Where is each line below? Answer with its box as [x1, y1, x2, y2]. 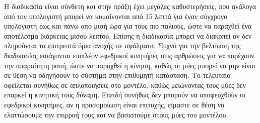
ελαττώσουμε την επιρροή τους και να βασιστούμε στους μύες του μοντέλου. [4, 109, 228, 119]
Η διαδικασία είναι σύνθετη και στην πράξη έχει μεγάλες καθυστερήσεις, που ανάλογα [4, 1, 256, 11]
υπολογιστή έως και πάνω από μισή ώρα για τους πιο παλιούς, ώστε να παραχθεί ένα [4, 21, 252, 31]
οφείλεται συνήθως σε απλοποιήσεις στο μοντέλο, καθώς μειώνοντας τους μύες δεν [4, 79, 246, 90]
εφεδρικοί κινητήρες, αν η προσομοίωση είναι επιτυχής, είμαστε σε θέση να [4, 99, 225, 109]
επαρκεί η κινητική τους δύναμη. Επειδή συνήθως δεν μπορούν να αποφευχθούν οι [4, 89, 246, 100]
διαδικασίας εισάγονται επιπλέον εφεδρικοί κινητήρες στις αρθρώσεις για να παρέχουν [4, 50, 254, 60]
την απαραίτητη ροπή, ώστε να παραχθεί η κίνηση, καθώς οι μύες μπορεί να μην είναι [4, 60, 255, 70]
